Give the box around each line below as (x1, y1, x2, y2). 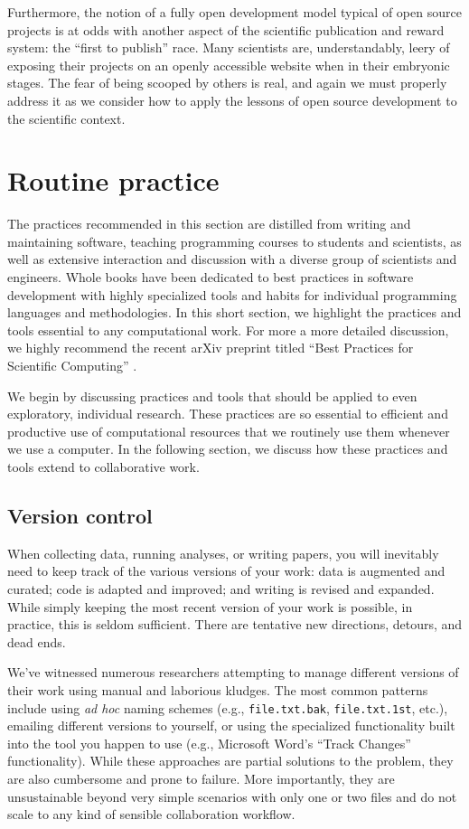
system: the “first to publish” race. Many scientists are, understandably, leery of (7, 38, 450, 57)
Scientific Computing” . (7, 356, 137, 375)
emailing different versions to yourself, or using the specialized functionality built (7, 716, 455, 735)
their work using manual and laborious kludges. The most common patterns (7, 680, 428, 699)
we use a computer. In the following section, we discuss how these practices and (7, 439, 448, 458)
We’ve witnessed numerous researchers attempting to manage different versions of (7, 663, 459, 682)
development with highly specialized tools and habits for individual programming (7, 285, 457, 304)
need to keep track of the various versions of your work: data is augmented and (7, 561, 446, 580)
